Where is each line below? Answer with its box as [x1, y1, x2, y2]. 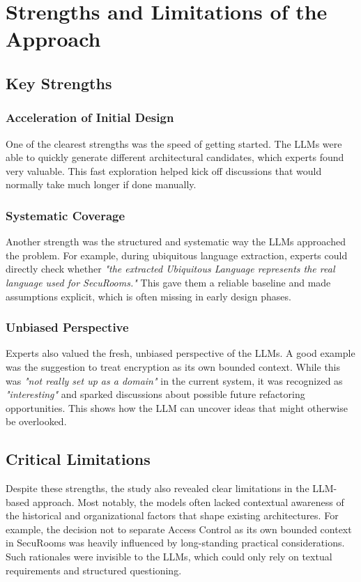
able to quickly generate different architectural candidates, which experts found [6, 150, 344, 164]
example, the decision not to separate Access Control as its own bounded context [6, 521, 352, 536]
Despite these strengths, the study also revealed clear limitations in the [6, 481, 309, 496]
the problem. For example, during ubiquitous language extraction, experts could [6, 247, 348, 262]
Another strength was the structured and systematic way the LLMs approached [6, 234, 346, 249]
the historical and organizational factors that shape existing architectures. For [6, 508, 339, 523]
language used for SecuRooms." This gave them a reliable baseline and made [6, 275, 331, 289]
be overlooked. [6, 414, 67, 429]
